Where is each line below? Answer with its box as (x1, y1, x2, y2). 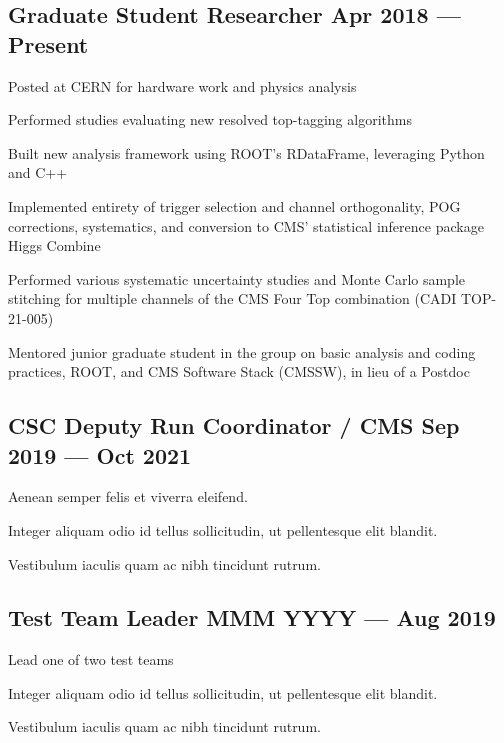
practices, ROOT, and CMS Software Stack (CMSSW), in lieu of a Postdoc (8, 361, 470, 382)
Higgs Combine (8, 235, 101, 256)
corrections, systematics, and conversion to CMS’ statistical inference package (8, 215, 484, 236)
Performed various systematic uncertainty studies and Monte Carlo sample (8, 268, 466, 289)
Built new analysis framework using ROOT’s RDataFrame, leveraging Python (8, 142, 485, 163)
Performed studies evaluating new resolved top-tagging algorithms (8, 109, 412, 130)
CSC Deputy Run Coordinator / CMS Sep (8, 410, 460, 441)
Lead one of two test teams (8, 649, 174, 670)
